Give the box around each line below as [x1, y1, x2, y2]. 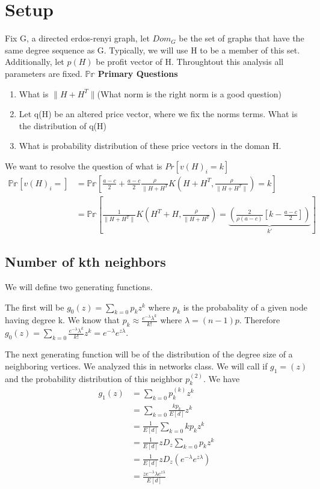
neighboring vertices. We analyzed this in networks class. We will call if [5, 359, 268, 372]
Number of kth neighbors [5, 252, 166, 271]
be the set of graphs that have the [179, 32, 304, 44]
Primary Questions [97, 67, 178, 79]
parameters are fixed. [5, 67, 82, 79]
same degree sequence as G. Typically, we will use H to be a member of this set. [5, 43, 300, 56]
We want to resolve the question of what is [5, 159, 162, 172]
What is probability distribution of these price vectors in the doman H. [19, 139, 282, 152]
